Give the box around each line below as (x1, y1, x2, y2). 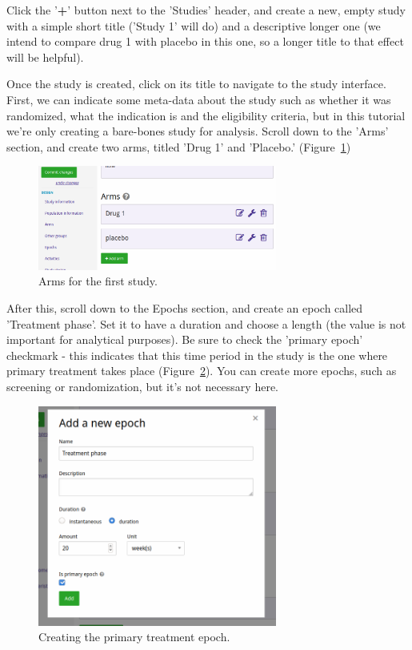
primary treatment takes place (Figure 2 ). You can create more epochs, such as (6, 362, 397, 379)
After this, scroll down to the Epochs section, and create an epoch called (6, 300, 363, 316)
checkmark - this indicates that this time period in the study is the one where (6, 346, 388, 363)
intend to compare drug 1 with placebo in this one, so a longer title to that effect (6, 33, 404, 50)
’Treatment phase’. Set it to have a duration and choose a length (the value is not (6, 315, 406, 332)
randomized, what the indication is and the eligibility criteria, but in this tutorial (6, 107, 406, 123)
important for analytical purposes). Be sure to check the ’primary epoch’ (6, 331, 363, 348)
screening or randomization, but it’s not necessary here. (6, 377, 279, 394)
